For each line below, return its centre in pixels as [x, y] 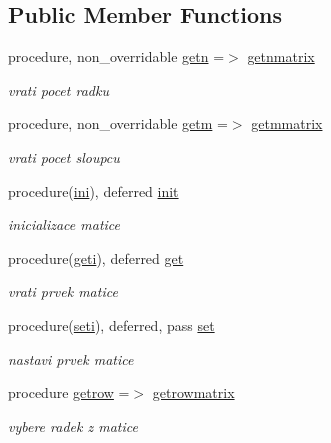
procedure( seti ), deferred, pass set [111, 324]
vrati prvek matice [63, 291]
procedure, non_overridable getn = [116, 56]
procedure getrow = [69, 392]
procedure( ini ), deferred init [93, 190]
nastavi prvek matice [71, 358]
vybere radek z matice [73, 425]
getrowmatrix [193, 392]
